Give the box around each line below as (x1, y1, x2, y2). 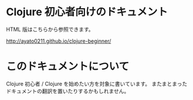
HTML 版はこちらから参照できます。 (6, 26, 94, 33)
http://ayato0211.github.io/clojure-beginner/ (6, 37, 111, 44)
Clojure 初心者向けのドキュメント (6, 5, 168, 19)
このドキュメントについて (6, 60, 130, 73)
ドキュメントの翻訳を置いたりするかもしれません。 (6, 87, 130, 94)
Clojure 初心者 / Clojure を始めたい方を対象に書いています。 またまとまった (6, 80, 188, 87)
